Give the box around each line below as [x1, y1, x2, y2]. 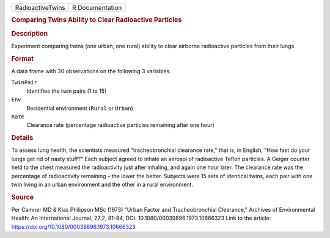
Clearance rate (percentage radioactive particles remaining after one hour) [26, 121, 215, 129]
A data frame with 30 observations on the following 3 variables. [11, 67, 171, 74]
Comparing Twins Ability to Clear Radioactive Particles [11, 16, 182, 24]
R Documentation [72, 4, 122, 12]
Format [11, 54, 34, 63]
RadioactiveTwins [15, 4, 65, 12]
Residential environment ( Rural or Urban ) [26, 104, 134, 112]
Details [11, 134, 34, 142]
